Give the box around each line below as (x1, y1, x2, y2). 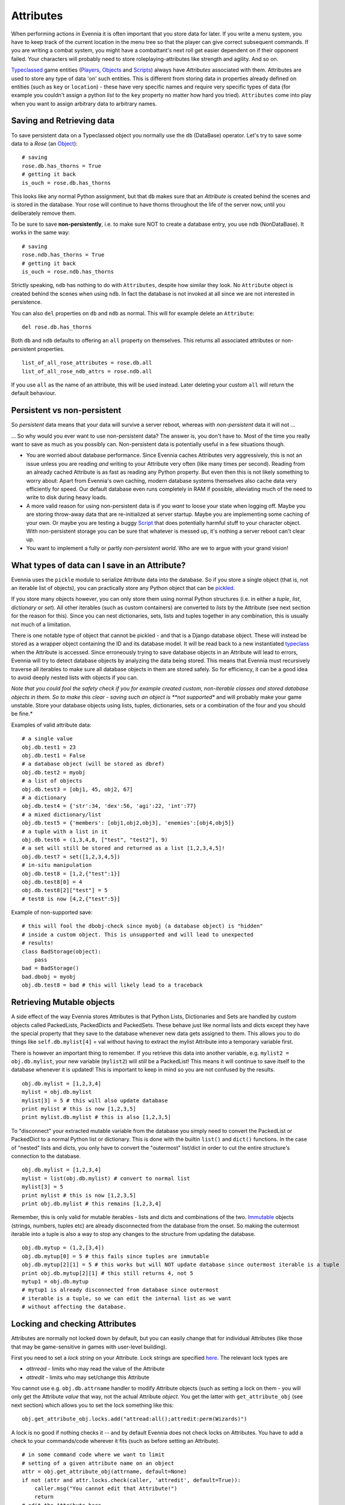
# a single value (22, 735, 73, 742)
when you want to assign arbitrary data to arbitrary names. (11, 100, 157, 107)
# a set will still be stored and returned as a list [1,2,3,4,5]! (22, 845, 225, 852)
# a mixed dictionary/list (22, 811, 102, 818)
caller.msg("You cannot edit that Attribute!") (34, 1485, 178, 1492)
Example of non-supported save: (11, 909, 93, 916)
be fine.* (11, 710, 33, 718)
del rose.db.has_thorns (22, 324, 92, 330)
